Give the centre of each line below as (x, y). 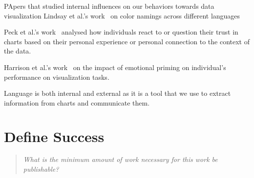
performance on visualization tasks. (57, 77)
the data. (18, 51)
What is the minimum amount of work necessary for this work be (120, 159)
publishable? (41, 169)
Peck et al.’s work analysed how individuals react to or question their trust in (121, 32)
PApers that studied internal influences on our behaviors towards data (109, 6)
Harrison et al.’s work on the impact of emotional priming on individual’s (115, 67)
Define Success (54, 136)
